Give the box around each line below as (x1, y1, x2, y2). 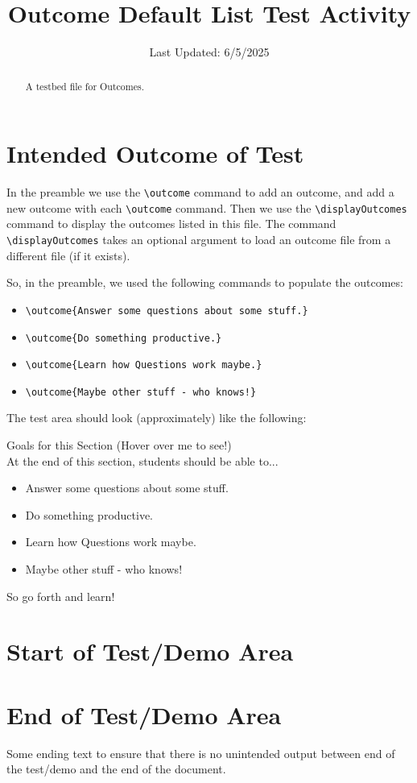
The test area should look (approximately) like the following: (6, 409, 307, 426)
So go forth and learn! (6, 587, 115, 604)
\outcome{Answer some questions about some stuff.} (25, 304, 308, 317)
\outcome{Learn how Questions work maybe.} (25, 359, 262, 371)
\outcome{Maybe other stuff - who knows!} (25, 386, 257, 398)
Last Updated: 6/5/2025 (149, 43, 270, 60)
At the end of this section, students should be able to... (6, 452, 279, 469)
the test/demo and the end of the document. (6, 760, 226, 777)
